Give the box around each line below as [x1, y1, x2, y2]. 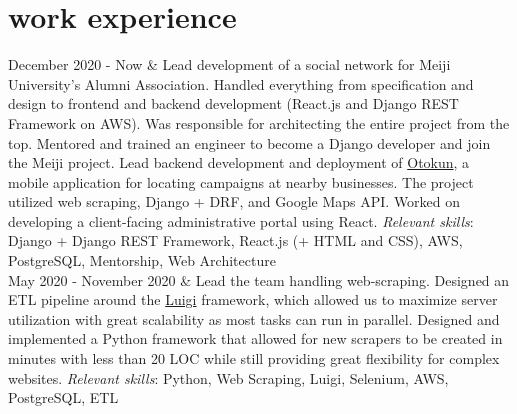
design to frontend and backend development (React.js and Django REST [8, 93, 459, 114]
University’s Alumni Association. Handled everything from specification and [8, 73, 474, 94]
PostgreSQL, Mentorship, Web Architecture [8, 250, 276, 271]
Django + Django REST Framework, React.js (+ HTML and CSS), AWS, [8, 230, 463, 251]
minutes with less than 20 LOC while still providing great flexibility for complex [8, 348, 500, 369]
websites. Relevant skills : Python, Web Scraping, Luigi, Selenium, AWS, [8, 367, 449, 388]
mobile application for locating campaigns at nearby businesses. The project [8, 171, 474, 192]
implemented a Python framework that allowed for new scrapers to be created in [8, 328, 503, 349]
